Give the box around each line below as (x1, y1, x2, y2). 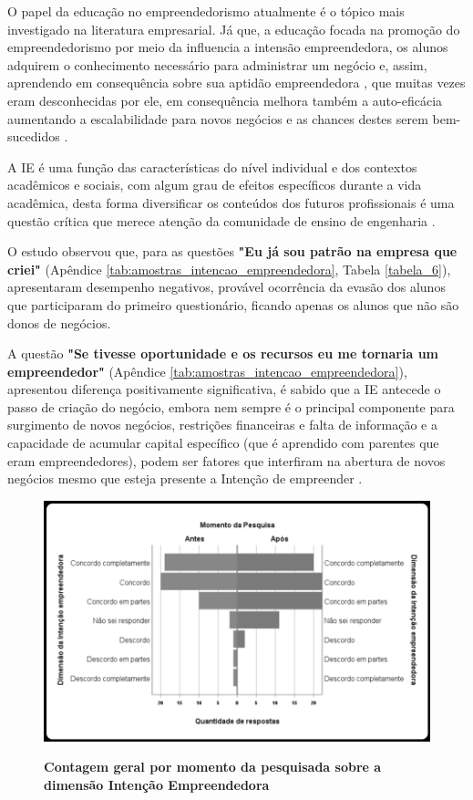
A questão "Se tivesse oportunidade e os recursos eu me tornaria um (7, 344, 438, 363)
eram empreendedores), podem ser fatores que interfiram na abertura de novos (7, 451, 446, 470)
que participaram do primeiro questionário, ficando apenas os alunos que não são (7, 295, 459, 314)
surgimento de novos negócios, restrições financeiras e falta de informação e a (7, 415, 437, 434)
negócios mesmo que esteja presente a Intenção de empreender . (7, 469, 363, 488)
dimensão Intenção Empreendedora (44, 774, 270, 794)
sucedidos (7, 127, 60, 146)
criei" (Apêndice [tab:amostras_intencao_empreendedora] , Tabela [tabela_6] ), (7, 259, 451, 278)
